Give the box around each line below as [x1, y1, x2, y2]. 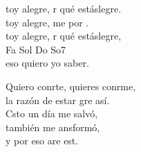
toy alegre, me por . [6, 15, 89, 29]
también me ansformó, [6, 119, 100, 134]
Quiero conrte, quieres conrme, [6, 78, 136, 93]
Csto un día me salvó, [6, 106, 98, 121]
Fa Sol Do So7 [6, 42, 66, 56]
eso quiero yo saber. [6, 56, 89, 70]
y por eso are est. [6, 133, 79, 148]
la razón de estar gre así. [6, 92, 110, 107]
